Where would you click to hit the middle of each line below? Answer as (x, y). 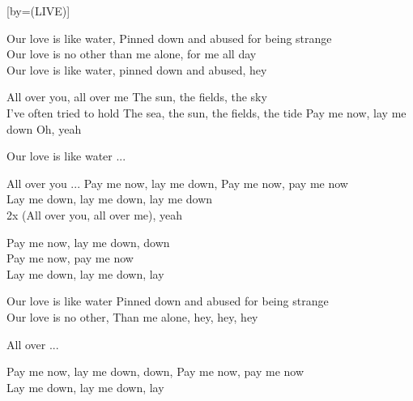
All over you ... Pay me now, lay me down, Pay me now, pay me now (177, 183)
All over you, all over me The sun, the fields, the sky (137, 97)
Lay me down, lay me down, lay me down (110, 199)
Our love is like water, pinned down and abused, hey (137, 69)
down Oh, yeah (44, 128)
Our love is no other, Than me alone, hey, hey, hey (132, 316)
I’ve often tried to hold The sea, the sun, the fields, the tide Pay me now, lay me (206, 112)
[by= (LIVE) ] (38, 11)
